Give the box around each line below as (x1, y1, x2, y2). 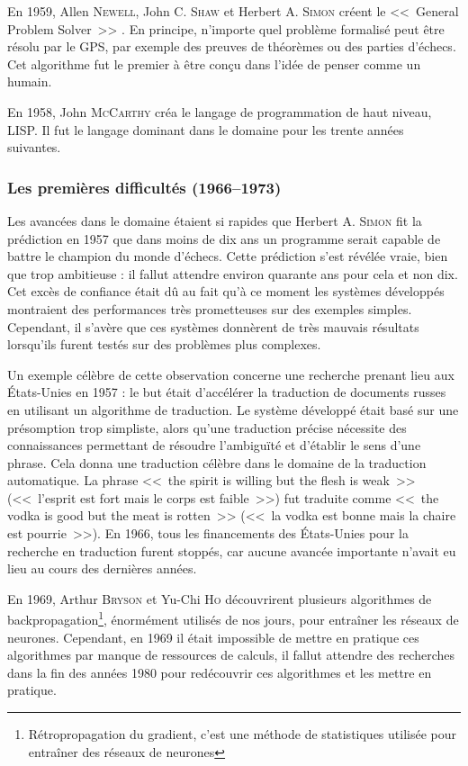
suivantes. (7, 138, 61, 157)
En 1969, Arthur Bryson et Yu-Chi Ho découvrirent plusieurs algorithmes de (7, 589, 432, 608)
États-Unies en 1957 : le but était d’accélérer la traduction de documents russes (7, 383, 446, 401)
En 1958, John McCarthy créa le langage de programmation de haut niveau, (7, 102, 432, 121)
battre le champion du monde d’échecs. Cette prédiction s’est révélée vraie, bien (7, 247, 448, 266)
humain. (7, 72, 52, 91)
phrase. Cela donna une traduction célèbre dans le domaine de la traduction (7, 453, 427, 472)
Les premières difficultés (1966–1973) (7, 176, 282, 198)
